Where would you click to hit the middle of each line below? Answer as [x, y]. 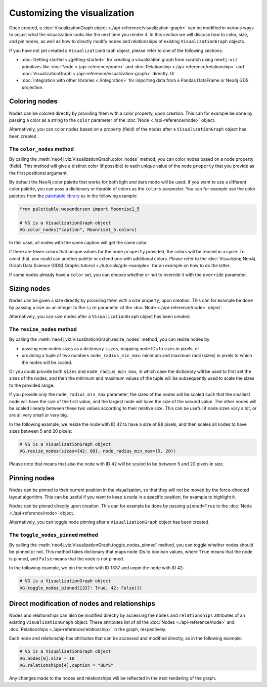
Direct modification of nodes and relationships [82, 603]
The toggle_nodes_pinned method [54, 535]
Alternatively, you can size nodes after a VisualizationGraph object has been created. [100, 317]
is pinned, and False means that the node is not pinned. [67, 558]
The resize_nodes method [43, 329]
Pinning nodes [32, 478]
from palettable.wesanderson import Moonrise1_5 [80, 209]
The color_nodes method [42, 149]
